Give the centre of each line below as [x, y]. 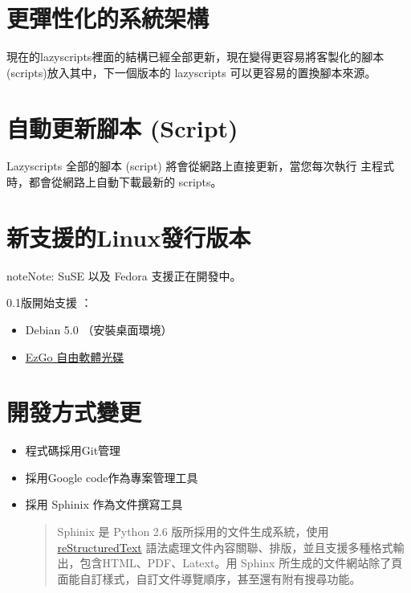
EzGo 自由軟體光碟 [75, 356]
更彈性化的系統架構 [108, 18]
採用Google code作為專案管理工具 [112, 477]
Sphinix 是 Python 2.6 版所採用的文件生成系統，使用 [193, 532]
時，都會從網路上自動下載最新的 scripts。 [114, 182]
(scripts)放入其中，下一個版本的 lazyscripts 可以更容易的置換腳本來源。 [191, 72]
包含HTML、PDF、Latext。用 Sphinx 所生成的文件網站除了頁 [241, 563]
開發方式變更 [74, 412]
